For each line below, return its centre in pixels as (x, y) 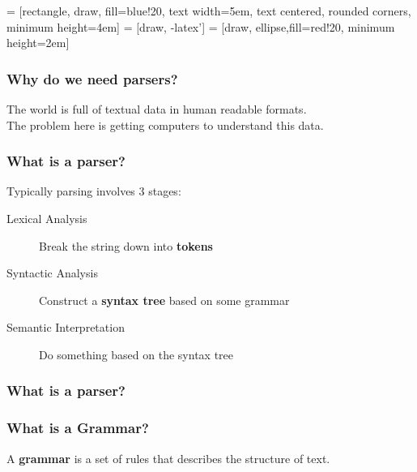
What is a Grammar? (78, 428)
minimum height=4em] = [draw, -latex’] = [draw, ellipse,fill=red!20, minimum (201, 26)
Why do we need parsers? (92, 78)
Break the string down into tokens (126, 245)
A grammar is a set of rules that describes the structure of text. (168, 458)
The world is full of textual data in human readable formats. (157, 109)
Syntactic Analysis (52, 273)
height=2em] (38, 43)
